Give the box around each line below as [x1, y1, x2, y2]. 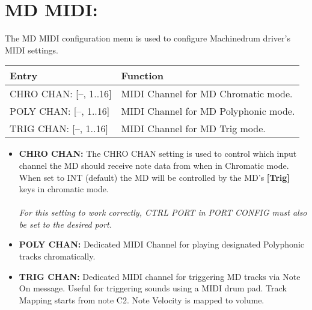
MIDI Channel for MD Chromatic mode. [121, 87, 293, 101]
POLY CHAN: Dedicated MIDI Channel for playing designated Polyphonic [19, 238, 304, 251]
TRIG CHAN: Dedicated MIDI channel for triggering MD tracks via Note [19, 270, 301, 282]
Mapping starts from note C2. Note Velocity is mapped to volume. [19, 293, 265, 306]
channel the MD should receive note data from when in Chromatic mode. [19, 159, 289, 171]
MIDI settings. [5, 43, 59, 56]
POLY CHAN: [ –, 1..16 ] [10, 104, 110, 118]
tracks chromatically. [19, 250, 96, 263]
